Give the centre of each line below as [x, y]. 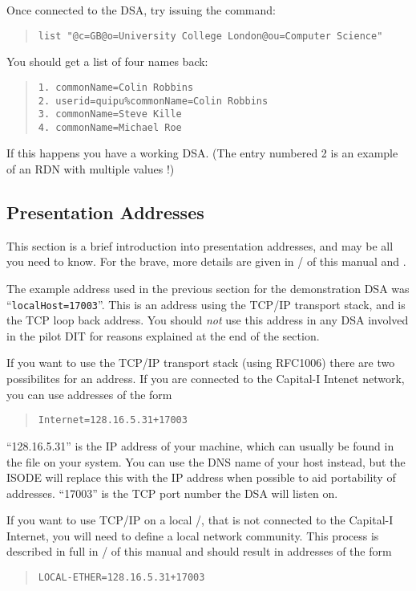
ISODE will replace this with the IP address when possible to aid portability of [201, 477]
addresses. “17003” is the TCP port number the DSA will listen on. [172, 493]
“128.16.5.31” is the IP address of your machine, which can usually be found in [200, 445]
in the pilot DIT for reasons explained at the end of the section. [163, 335]
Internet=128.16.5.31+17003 [113, 420]
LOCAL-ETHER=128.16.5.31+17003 [121, 578]
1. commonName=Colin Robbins [116, 87]
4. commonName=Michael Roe [110, 127]
